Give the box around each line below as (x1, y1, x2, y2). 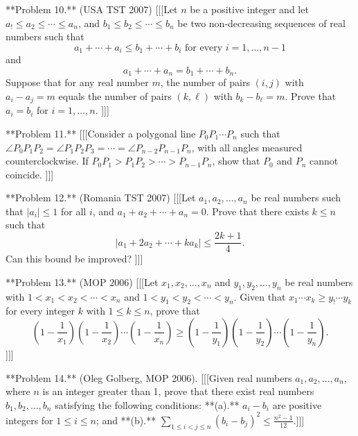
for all (61, 203, 87, 218)
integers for (6, 412, 53, 427)
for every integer (6, 303, 75, 318)
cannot (309, 153, 339, 168)
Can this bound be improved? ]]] (6, 251, 143, 266)
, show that (212, 153, 260, 168)
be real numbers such (251, 190, 341, 205)
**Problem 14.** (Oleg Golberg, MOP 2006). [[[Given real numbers (6, 370, 292, 385)
